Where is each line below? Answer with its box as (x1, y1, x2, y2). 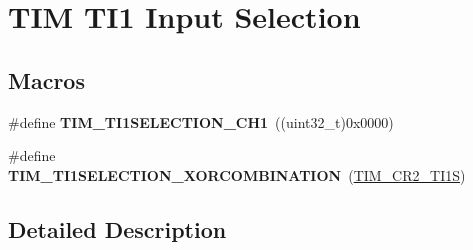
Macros (8, 64, 85, 95)
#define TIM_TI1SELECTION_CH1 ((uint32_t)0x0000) (8, 111, 394, 132)
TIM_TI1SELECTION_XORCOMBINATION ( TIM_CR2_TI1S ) (8, 164, 466, 185)
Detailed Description (8, 213, 227, 244)
